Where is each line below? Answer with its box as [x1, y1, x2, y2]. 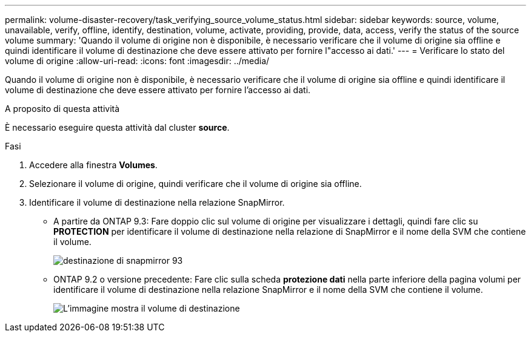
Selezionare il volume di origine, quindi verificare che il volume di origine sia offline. [29, 178, 362, 189]
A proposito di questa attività [5, 103, 120, 114]
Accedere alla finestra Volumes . [29, 160, 158, 170]
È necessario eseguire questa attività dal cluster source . [5, 122, 230, 133]
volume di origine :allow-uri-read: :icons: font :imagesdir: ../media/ [5, 56, 270, 66]
